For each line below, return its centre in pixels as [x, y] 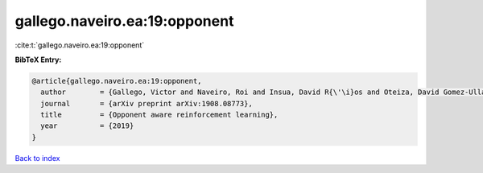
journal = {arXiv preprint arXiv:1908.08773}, [147, 103]
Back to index [37, 158]
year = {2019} [87, 126]
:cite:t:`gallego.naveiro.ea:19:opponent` [80, 45]
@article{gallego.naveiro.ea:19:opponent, [117, 81]
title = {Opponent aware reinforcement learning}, [159, 115]
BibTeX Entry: [38, 60]
